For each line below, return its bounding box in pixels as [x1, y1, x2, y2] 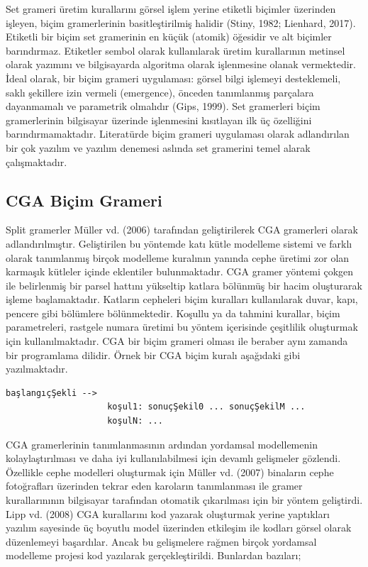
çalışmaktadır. [6, 154, 67, 169]
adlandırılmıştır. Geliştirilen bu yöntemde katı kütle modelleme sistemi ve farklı [6, 236, 352, 251]
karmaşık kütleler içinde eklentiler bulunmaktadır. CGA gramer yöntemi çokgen [6, 264, 354, 279]
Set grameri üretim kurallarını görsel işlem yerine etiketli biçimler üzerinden [6, 1, 336, 16]
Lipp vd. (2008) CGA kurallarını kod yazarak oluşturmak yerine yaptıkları [6, 506, 330, 521]
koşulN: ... [107, 416, 163, 426]
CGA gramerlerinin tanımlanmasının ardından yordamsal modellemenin [6, 436, 318, 451]
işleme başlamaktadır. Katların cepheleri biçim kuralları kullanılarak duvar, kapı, [6, 292, 358, 307]
